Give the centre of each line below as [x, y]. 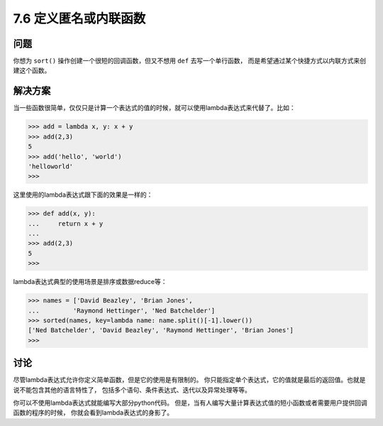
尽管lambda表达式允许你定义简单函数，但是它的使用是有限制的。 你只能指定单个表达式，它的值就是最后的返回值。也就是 [189, 380]
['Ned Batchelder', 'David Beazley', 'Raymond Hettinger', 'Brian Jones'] [161, 331]
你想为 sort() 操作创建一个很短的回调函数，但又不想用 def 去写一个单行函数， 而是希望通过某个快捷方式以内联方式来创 [190, 61]
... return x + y [66, 223]
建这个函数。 [32, 70]
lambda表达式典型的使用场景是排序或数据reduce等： [90, 282]
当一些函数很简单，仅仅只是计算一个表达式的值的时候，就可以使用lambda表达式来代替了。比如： [154, 108]
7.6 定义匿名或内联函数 [79, 18]
